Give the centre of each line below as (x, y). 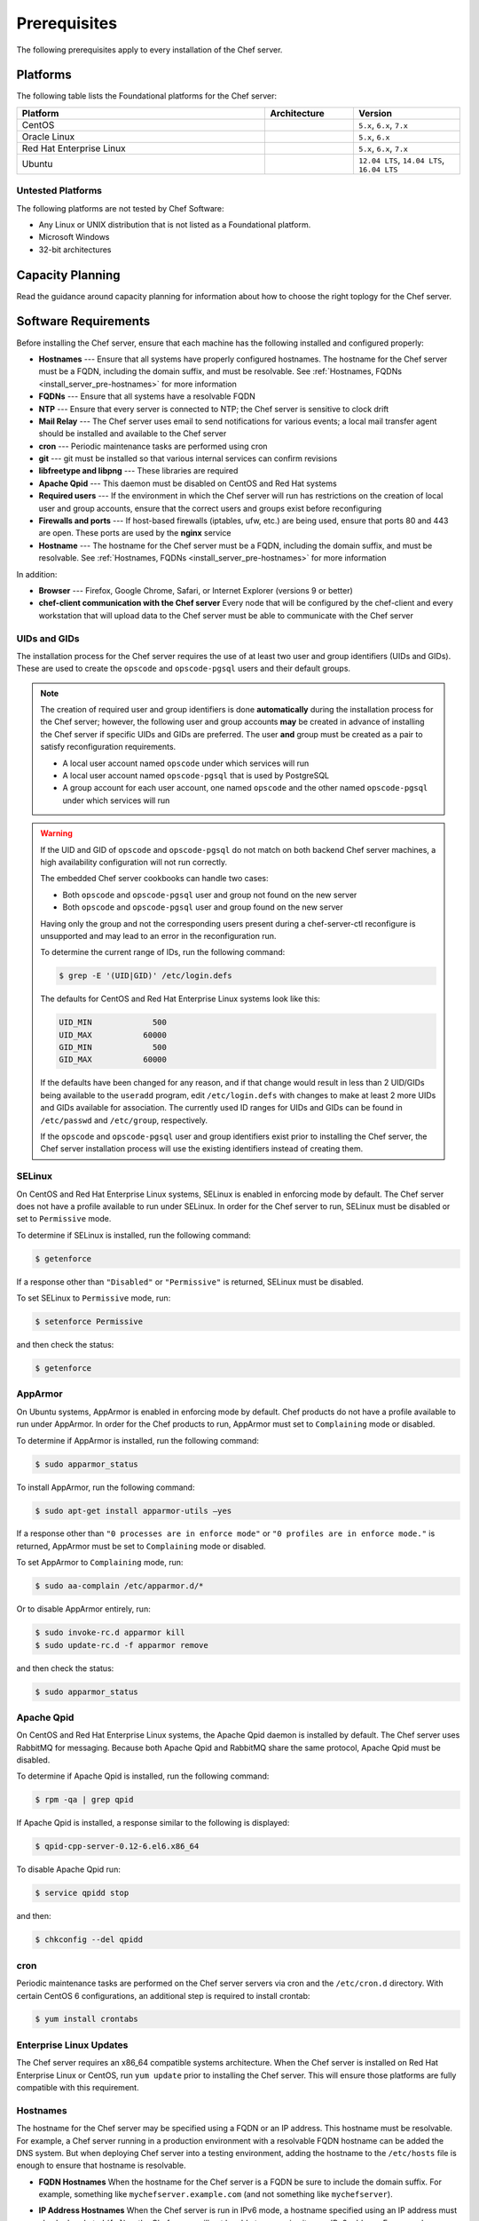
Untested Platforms (59, 191)
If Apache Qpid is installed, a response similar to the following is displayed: (153, 1823)
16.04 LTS (378, 169)
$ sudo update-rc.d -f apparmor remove (122, 1645)
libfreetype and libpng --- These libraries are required (138, 471)
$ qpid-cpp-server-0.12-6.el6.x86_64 (117, 1847)
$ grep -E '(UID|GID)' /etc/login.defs (145, 976)
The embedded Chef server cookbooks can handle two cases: (154, 879)
